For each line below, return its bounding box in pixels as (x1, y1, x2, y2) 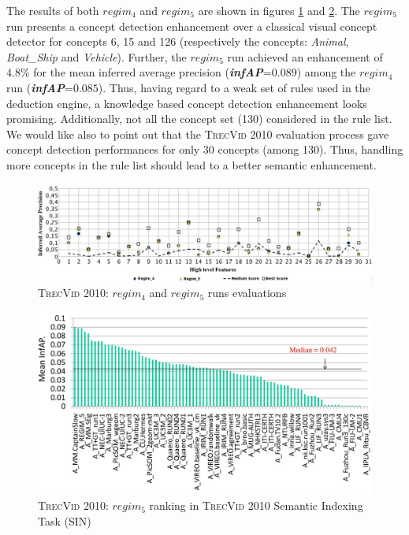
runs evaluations (207, 284, 287, 301)
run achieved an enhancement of (227, 48, 383, 65)
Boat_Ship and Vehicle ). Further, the (6, 48, 187, 65)
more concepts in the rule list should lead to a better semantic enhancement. (6, 156, 377, 173)
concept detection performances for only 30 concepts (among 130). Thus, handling (6, 141, 403, 158)
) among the (296, 64, 356, 80)
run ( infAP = (6, 79, 73, 95)
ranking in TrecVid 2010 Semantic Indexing (149, 497, 363, 514)
